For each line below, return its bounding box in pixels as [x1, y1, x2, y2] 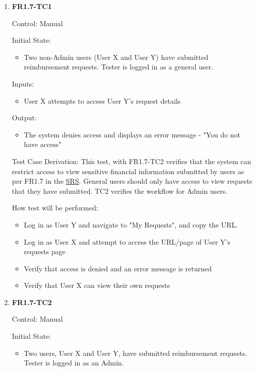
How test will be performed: [12, 202, 98, 213]
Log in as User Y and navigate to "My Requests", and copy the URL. [24, 219, 238, 230]
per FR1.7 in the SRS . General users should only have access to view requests [12, 176, 252, 186]
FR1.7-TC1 [12, 1, 52, 11]
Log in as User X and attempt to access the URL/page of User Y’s [24, 236, 230, 247]
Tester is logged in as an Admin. [24, 357, 124, 368]
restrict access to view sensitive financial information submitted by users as [12, 166, 244, 176]
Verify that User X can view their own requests [24, 280, 170, 290]
